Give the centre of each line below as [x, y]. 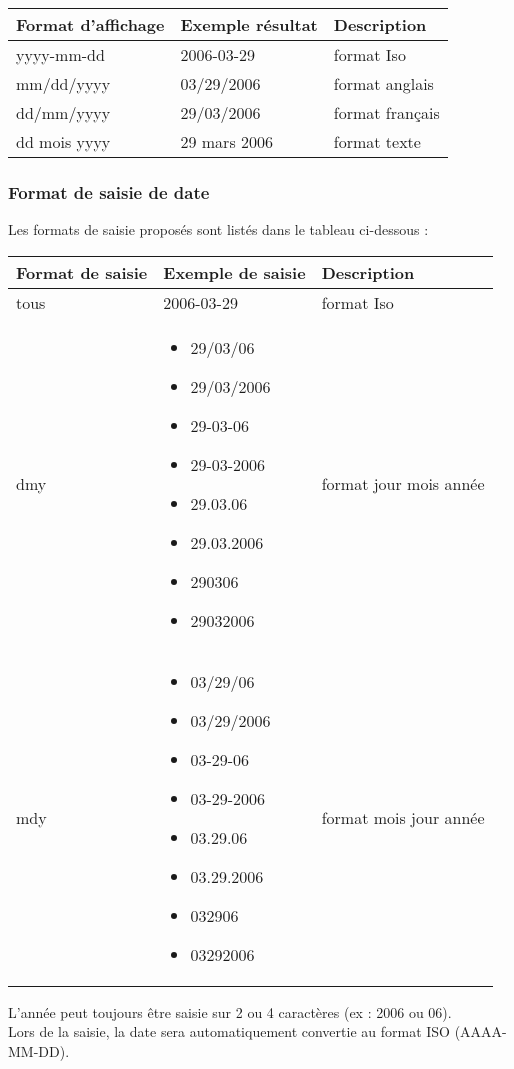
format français [386, 112]
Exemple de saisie [234, 272]
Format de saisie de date [109, 191]
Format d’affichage [90, 24]
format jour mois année [403, 484]
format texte [377, 141]
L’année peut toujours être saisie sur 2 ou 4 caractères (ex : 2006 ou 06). [230, 1011]
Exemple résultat [249, 24]
